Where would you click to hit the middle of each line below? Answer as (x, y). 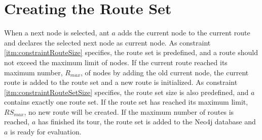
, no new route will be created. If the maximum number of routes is (129, 111)
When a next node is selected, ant (57, 33)
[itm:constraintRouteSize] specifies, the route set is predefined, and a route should (131, 52)
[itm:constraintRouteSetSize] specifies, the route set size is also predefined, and (126, 92)
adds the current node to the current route (184, 33)
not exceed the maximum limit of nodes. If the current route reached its (116, 62)
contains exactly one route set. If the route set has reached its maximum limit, (126, 102)
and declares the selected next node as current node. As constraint (107, 42)
